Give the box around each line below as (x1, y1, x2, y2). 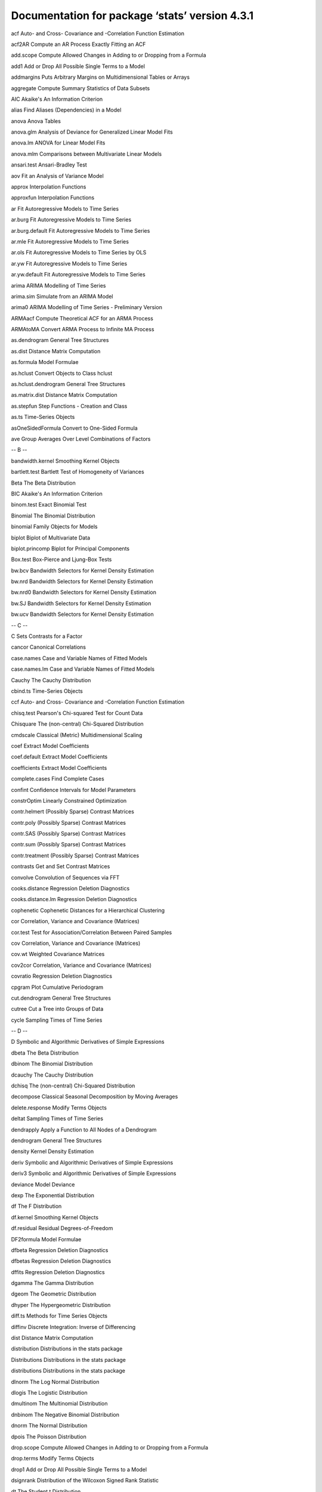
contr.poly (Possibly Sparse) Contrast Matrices (11, 819, 126, 826)
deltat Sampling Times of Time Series (11, 1115, 104, 1122)
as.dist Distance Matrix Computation (11, 347, 101, 354)
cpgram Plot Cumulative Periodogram (11, 984, 104, 991)
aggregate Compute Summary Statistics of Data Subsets (11, 84, 150, 92)
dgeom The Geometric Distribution (11, 1290, 97, 1297)
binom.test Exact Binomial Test (11, 501, 87, 508)
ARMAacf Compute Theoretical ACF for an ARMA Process (11, 315, 153, 322)
